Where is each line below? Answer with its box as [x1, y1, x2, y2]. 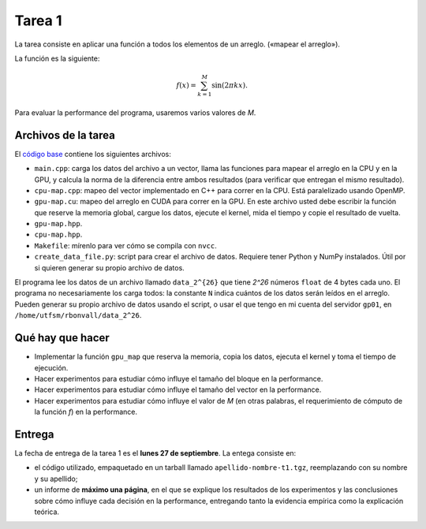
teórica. [34, 507, 59, 516]
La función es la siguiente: [14, 54, 100, 63]
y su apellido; [34, 474, 78, 483]
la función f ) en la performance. [34, 407, 138, 417]
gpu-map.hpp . [34, 219, 83, 229]
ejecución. [34, 363, 69, 372]
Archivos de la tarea [14, 129, 116, 142]
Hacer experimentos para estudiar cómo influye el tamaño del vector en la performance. [34, 385, 322, 394]
